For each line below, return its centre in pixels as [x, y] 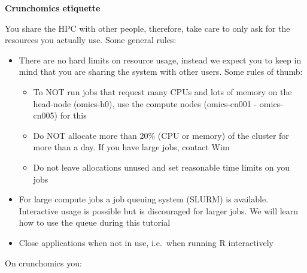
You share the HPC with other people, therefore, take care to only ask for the [148, 28]
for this [73, 115]
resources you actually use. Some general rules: [91, 40]
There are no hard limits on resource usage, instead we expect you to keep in [160, 60]
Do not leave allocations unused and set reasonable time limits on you [161, 167]
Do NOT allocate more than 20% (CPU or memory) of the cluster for [161, 135]
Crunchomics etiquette [53, 8]
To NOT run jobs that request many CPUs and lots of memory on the [162, 91]
